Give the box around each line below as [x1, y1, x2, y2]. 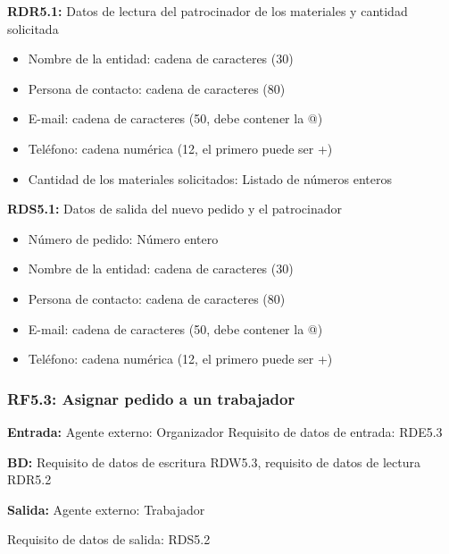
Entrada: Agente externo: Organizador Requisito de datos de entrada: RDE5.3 [7, 422, 443, 441]
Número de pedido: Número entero [28, 229, 219, 248]
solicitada [7, 19, 59, 38]
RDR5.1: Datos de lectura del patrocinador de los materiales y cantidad [7, 2, 408, 20]
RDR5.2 [7, 470, 52, 489]
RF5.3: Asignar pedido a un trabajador [7, 387, 295, 409]
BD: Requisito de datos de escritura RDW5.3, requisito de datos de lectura [7, 452, 420, 471]
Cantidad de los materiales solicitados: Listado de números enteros [28, 169, 392, 188]
